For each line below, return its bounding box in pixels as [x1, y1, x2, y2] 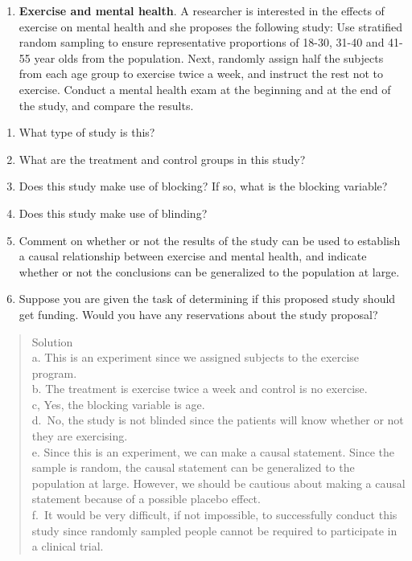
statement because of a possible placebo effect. [31, 490, 261, 507]
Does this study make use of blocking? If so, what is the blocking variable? [19, 178, 388, 195]
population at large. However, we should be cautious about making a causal [31, 474, 406, 491]
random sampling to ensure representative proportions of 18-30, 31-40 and [19, 34, 385, 51]
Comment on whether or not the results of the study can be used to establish [19, 231, 401, 248]
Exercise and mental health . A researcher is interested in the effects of [19, 2, 385, 18]
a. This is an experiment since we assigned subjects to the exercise [31, 349, 360, 366]
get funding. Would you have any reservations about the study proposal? [19, 305, 378, 322]
